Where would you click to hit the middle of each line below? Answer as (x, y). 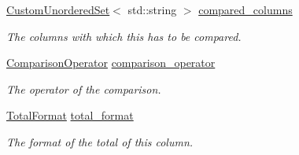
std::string (152, 9)
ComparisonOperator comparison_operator (111, 63)
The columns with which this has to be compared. (124, 36)
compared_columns (245, 9)
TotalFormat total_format (70, 115)
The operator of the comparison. (84, 89)
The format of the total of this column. (100, 141)
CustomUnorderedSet (58, 9)
